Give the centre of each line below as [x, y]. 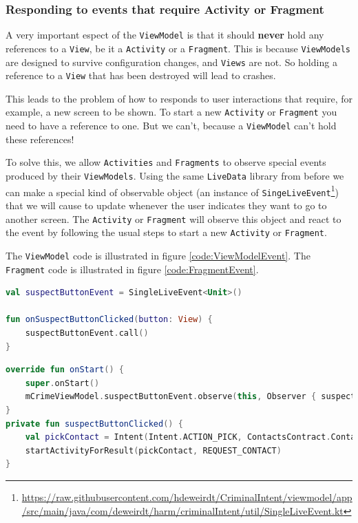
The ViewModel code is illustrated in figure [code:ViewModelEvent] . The [158, 255]
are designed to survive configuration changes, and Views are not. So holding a [171, 62]
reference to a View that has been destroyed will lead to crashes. [141, 75]
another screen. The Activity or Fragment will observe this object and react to [173, 218]
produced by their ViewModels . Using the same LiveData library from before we [175, 175]
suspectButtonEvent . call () [87, 333]
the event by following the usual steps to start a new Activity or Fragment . [166, 232]
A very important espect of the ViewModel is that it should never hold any [165, 35]
